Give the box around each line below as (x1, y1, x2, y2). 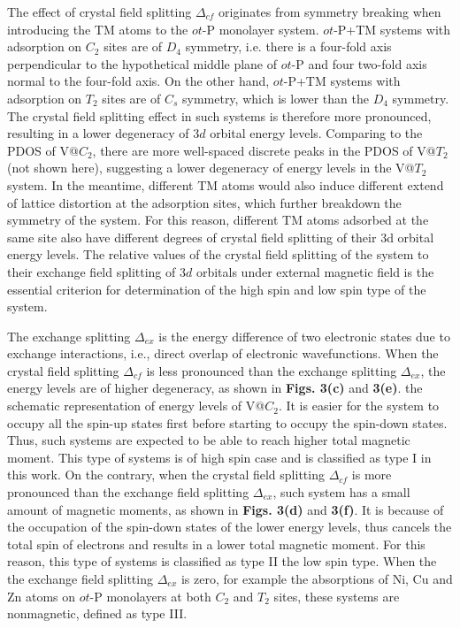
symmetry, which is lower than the (181, 88, 369, 107)
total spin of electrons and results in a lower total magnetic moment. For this (7, 534, 425, 553)
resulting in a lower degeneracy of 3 (7, 124, 200, 142)
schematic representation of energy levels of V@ (7, 396, 265, 415)
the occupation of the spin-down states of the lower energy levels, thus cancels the (7, 517, 452, 536)
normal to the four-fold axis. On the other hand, (7, 72, 270, 90)
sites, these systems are (273, 586, 400, 605)
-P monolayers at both (89, 586, 211, 605)
